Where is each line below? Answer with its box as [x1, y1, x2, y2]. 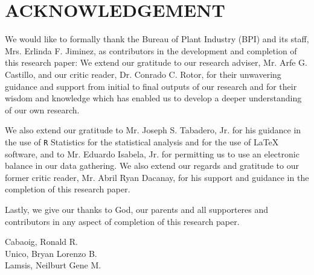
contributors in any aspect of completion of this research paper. [5, 215, 240, 227]
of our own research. [5, 103, 80, 116]
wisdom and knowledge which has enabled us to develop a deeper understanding [5, 92, 302, 104]
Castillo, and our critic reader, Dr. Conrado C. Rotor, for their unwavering [5, 68, 281, 80]
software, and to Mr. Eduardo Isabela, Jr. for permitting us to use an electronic [5, 147, 300, 160]
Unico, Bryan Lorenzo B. [5, 247, 97, 259]
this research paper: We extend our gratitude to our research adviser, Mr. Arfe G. [5, 56, 307, 69]
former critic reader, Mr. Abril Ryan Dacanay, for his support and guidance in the [5, 171, 309, 183]
